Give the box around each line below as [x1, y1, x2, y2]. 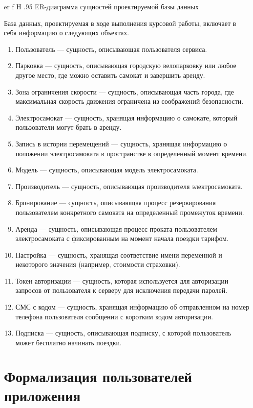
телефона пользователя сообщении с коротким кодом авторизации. [15, 311, 213, 321]
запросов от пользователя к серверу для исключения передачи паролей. [15, 285, 228, 295]
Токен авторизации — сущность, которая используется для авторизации [15, 275, 229, 286]
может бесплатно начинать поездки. [15, 337, 122, 347]
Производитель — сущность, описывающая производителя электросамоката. [15, 181, 243, 191]
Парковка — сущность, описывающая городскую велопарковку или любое [15, 60, 236, 71]
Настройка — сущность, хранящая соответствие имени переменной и [15, 249, 222, 260]
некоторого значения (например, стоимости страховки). [15, 259, 180, 269]
